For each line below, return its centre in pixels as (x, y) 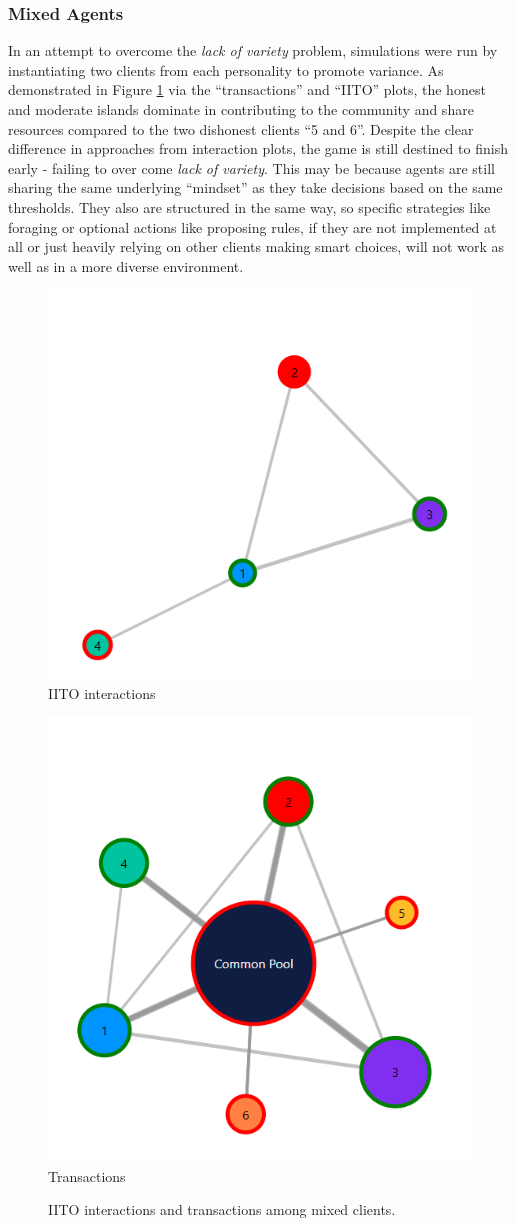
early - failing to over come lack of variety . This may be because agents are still (251, 167)
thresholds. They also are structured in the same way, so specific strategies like (249, 206)
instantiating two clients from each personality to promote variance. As (226, 69)
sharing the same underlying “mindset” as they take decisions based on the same (255, 187)
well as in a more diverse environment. (126, 265)
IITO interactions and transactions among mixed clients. (222, 1209)
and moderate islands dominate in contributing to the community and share (241, 109)
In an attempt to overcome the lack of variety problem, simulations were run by (253, 50)
